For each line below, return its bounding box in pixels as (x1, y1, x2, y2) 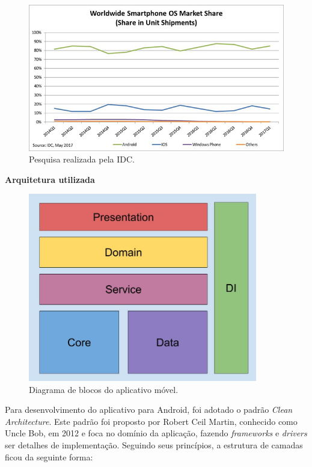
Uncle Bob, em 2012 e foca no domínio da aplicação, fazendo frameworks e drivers (5, 427, 307, 439)
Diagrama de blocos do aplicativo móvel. (29, 383, 179, 395)
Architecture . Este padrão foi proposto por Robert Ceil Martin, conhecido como (5, 415, 298, 427)
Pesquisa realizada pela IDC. (29, 153, 135, 165)
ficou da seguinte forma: (5, 450, 93, 463)
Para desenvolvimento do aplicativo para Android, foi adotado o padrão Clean (5, 403, 293, 416)
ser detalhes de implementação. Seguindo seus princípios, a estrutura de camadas (5, 438, 303, 451)
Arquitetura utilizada (5, 173, 95, 185)
